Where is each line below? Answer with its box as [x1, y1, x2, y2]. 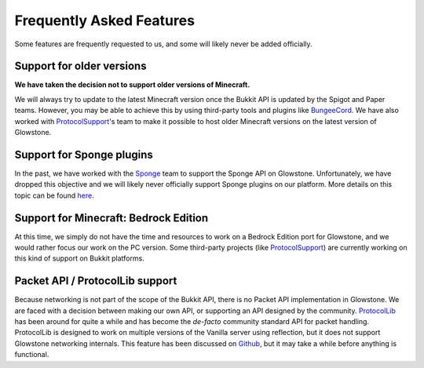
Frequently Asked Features [14, 12, 196, 29]
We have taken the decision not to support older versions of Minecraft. [14, 80, 250, 89]
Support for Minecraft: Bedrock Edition [14, 211, 209, 224]
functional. [14, 350, 49, 359]
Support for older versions [14, 60, 147, 73]
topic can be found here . [14, 191, 94, 200]
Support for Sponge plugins [14, 148, 153, 161]
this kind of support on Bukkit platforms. [14, 253, 144, 263]
